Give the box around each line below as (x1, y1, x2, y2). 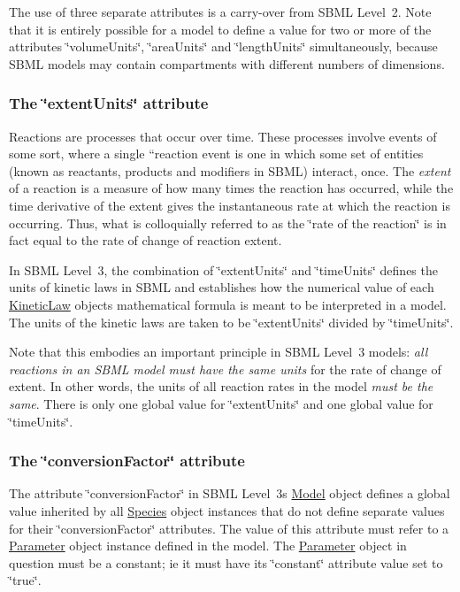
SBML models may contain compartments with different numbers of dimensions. (9, 54, 445, 73)
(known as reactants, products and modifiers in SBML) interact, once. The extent (9, 161, 451, 180)
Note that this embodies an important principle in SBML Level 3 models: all (9, 342, 428, 361)
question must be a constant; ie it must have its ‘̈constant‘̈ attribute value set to (9, 553, 443, 572)
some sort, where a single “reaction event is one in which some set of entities (9, 144, 424, 163)
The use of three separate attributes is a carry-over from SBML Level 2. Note (9, 3, 432, 20)
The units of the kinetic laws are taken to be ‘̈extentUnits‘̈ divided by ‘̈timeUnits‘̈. (9, 312, 454, 331)
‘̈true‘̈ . (9, 571, 42, 589)
